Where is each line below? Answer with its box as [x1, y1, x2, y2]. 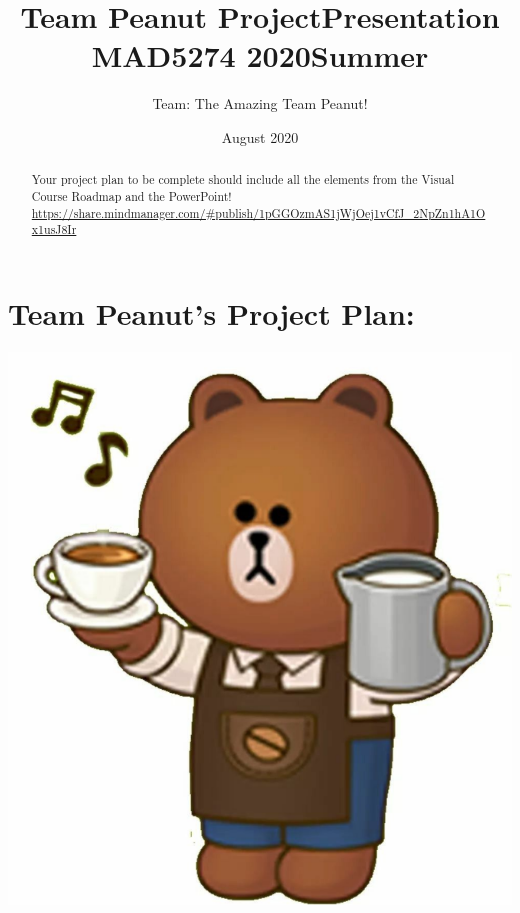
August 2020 [221, 126, 299, 147]
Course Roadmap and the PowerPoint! [31, 187, 232, 204]
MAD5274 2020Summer [91, 35, 429, 76]
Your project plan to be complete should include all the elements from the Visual [31, 171, 455, 188]
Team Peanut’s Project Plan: [8, 292, 415, 333]
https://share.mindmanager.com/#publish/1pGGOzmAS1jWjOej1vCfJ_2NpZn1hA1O [31, 204, 486, 221]
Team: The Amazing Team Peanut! [152, 93, 368, 114]
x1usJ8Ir [31, 221, 77, 238]
